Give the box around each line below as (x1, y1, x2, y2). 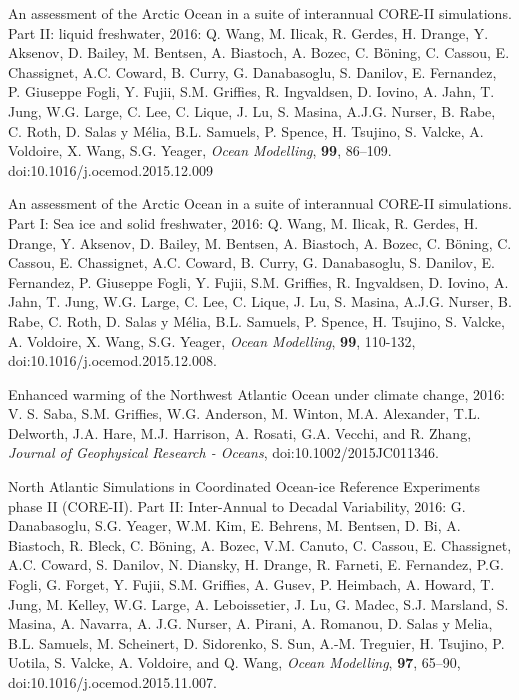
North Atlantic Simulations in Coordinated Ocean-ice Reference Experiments (8, 476, 481, 497)
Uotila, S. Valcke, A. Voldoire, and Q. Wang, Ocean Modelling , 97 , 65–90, (8, 652, 461, 673)
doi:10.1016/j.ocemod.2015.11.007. (8, 672, 217, 692)
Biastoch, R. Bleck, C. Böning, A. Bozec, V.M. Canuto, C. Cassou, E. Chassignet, (8, 534, 512, 555)
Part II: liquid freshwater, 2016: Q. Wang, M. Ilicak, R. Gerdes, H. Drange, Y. (8, 22, 489, 43)
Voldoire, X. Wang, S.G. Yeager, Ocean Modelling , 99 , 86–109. (8, 140, 392, 161)
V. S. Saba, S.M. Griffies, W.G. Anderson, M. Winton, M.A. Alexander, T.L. (8, 403, 481, 424)
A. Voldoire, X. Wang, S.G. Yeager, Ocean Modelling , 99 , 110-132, (8, 330, 416, 351)
